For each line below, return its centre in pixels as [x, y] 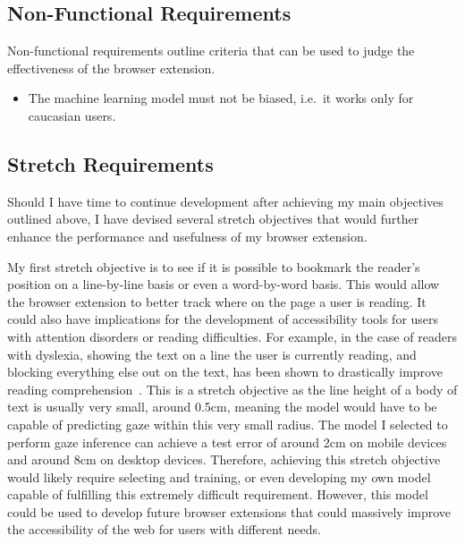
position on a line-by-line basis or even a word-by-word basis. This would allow [224, 284]
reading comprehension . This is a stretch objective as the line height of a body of [232, 389]
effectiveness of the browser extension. [111, 68]
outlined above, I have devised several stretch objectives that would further [213, 219]
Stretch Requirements [110, 163]
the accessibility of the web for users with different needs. [164, 529]
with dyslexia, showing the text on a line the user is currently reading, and [212, 354]
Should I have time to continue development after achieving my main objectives [225, 201]
